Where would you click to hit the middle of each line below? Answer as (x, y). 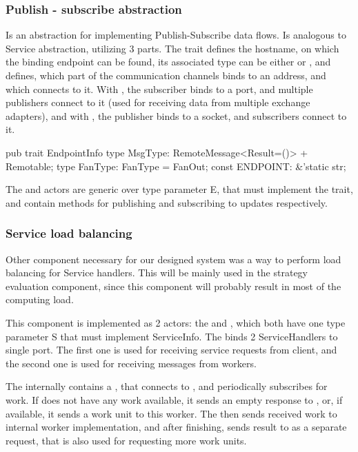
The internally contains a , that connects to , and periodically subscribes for (167, 386)
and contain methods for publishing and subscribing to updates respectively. (167, 202)
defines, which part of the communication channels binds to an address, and (166, 75)
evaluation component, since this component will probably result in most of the (173, 286)
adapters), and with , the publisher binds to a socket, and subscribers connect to (176, 115)
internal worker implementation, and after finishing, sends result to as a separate (176, 427)
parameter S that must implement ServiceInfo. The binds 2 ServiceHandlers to (172, 336)
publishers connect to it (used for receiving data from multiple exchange (158, 102)
